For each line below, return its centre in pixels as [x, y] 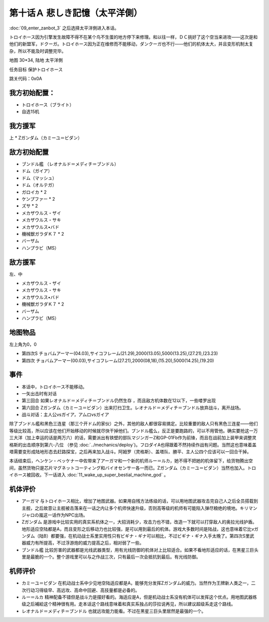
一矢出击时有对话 [39, 393]
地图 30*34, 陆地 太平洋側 [36, 60]
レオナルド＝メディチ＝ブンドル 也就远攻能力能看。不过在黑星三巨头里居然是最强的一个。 [114, 611]
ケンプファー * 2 [38, 199]
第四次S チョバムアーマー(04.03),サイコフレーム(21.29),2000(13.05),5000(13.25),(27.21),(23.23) [120, 353]
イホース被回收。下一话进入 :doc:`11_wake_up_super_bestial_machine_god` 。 [89, 475]
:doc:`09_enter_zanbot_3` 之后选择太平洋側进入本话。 [64, 28]
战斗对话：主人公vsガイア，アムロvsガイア [66, 415]
